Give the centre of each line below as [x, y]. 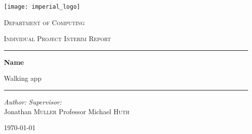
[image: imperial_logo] [42, 7]
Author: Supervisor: [33, 102]
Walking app [23, 78]
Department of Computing [44, 22]
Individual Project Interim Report [57, 38]
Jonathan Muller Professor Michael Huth [67, 111]
